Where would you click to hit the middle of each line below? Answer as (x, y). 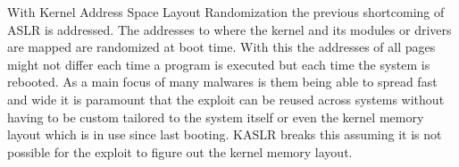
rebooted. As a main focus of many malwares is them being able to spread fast (222, 82)
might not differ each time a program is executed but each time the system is (219, 64)
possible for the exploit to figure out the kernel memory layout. (180, 151)
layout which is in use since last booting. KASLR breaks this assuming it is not (225, 134)
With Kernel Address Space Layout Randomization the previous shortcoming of (226, 12)
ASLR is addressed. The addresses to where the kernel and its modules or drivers (229, 29)
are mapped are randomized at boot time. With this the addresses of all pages (221, 47)
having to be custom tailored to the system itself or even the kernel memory (216, 117)
